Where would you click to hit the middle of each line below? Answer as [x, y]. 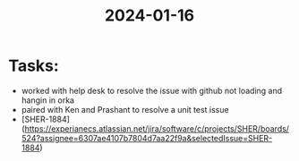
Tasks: [34, 66]
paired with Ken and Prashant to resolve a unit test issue [125, 109]
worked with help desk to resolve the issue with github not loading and [152, 90]
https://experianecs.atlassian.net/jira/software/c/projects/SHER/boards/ [157, 128]
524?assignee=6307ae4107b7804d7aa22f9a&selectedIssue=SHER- [147, 138]
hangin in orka [48, 100]
